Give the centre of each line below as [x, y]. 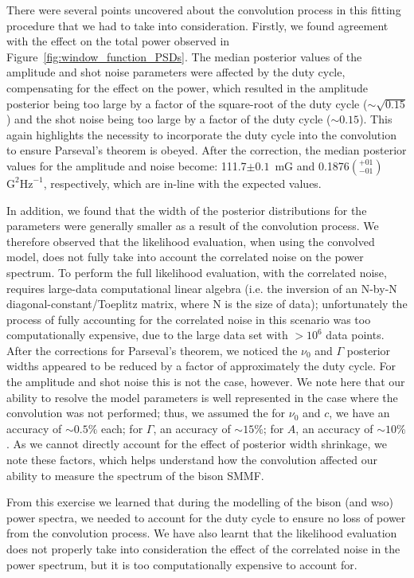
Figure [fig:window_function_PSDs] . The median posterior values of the [184, 56]
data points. [355, 335]
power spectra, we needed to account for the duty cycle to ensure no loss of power [206, 517]
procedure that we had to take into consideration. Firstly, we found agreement [197, 25]
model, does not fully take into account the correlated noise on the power [185, 257]
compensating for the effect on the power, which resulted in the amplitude [187, 87]
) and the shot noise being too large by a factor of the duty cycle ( [169, 119]
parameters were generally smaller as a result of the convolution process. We [193, 226]
